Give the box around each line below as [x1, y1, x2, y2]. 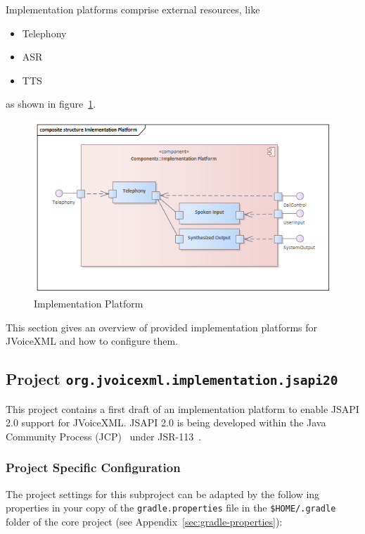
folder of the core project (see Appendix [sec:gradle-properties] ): [6, 514, 283, 528]
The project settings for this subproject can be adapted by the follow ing [6, 486, 320, 501]
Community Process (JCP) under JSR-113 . [6, 428, 202, 443]
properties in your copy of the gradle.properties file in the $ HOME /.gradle [6, 500, 336, 515]
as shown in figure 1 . [6, 96, 96, 111]
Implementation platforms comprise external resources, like [6, 2, 260, 16]
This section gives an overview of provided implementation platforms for [6, 319, 318, 334]
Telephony [22, 25, 67, 40]
